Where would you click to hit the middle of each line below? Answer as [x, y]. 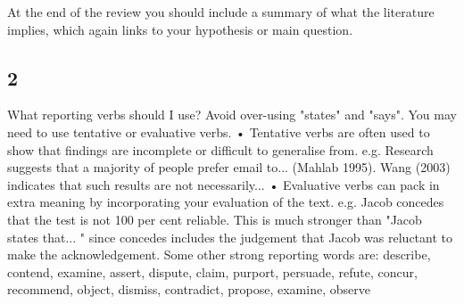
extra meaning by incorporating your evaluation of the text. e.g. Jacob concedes [226, 202]
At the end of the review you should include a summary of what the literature [221, 12]
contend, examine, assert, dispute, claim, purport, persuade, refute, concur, [212, 271]
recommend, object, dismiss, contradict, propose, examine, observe [189, 289]
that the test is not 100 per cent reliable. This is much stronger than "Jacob [215, 219]
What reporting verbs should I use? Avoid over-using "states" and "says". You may [232, 115]
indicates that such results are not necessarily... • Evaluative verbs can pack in [224, 184]
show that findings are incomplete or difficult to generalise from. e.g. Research [220, 149]
